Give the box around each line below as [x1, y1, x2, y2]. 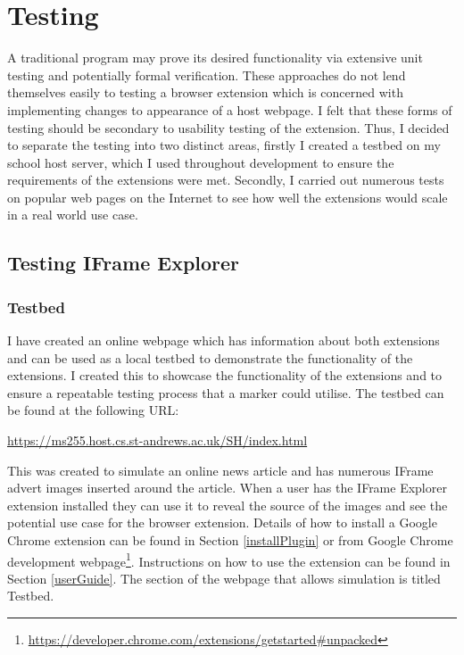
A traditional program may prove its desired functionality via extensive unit [7, 48, 423, 67]
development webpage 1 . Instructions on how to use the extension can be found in [7, 549, 451, 570]
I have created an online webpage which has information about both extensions [7, 331, 440, 350]
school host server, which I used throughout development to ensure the [7, 153, 394, 171]
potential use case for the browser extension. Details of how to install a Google [7, 513, 437, 532]
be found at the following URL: [7, 401, 179, 419]
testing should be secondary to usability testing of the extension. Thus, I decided [7, 118, 450, 137]
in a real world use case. [7, 205, 138, 224]
